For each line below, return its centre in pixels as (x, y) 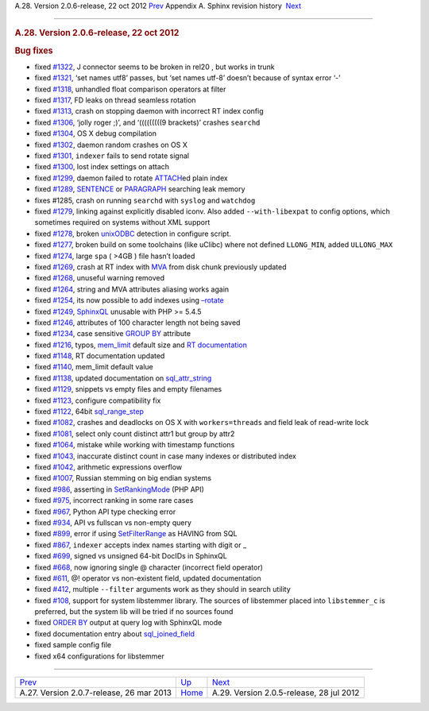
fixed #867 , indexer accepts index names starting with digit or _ (141, 545)
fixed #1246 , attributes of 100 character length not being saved (137, 323)
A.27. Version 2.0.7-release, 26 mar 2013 (96, 693)
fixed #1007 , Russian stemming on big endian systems (123, 478)
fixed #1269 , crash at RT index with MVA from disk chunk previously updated (160, 267)
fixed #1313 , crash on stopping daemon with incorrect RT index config (149, 111)
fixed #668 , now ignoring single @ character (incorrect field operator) (149, 567)
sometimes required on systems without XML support (122, 222)
